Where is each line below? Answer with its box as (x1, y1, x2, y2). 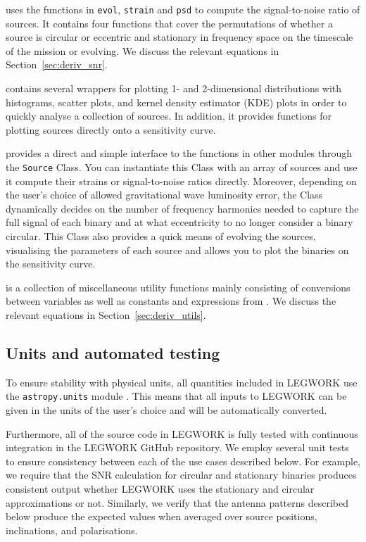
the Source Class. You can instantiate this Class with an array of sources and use (6, 160, 358, 174)
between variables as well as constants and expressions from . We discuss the (6, 294, 336, 308)
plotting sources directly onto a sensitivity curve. (6, 122, 216, 137)
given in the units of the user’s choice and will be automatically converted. (6, 403, 327, 417)
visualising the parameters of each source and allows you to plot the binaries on (6, 242, 349, 257)
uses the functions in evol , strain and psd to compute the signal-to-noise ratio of (6, 2, 360, 16)
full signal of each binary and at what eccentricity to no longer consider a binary (6, 215, 353, 229)
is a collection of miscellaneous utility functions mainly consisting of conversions (6, 279, 351, 294)
